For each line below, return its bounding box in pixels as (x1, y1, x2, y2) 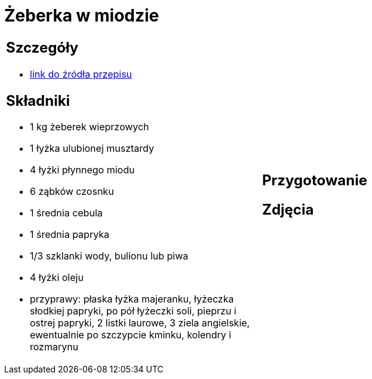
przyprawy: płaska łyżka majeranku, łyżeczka (30, 293, 234, 305)
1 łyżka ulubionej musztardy (30, 142, 154, 155)
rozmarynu (30, 341, 79, 353)
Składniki (6, 91, 70, 109)
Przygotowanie (262, 171, 367, 189)
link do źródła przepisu (30, 68, 133, 80)
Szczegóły (6, 38, 79, 56)
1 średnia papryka (30, 228, 109, 241)
